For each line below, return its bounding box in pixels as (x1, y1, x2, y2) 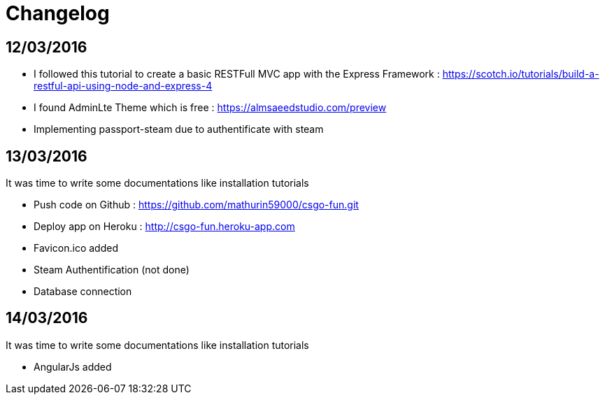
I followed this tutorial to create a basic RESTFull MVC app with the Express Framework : (34, 68, 440, 80)
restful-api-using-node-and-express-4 (34, 80, 213, 92)
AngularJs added (34, 360, 112, 373)
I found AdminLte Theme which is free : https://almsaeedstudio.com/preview (34, 101, 387, 114)
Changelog (6, 1, 110, 25)
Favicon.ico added (34, 242, 118, 255)
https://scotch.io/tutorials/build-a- (442, 68, 599, 80)
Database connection (34, 285, 132, 298)
